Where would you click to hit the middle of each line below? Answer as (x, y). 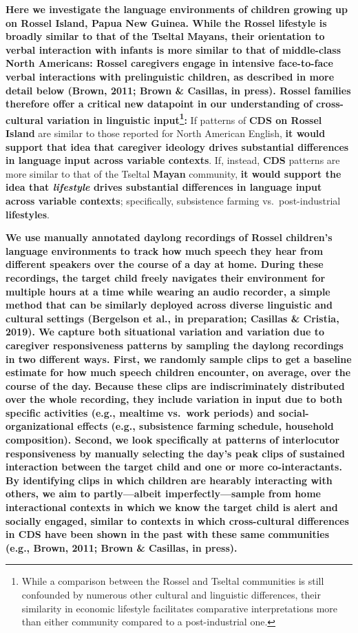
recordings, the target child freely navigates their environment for (166, 277)
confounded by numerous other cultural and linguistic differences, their (171, 594)
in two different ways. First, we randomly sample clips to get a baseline (179, 359)
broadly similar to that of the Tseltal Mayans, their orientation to (165, 36)
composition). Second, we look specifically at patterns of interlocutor (173, 440)
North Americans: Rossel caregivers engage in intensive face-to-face (169, 63)
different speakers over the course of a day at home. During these (165, 264)
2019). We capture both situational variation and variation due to (165, 332)
